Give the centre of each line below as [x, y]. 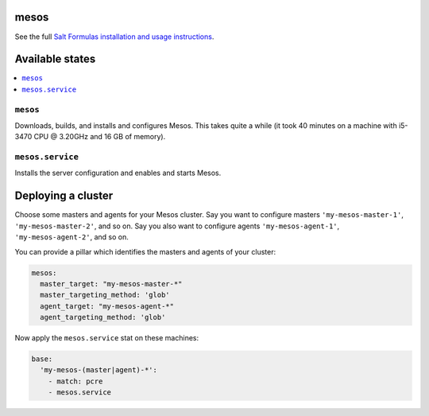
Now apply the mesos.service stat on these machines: [107, 338]
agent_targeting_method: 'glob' [103, 317]
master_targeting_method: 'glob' [105, 295]
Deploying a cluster [64, 196]
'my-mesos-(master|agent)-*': [99, 370]
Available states [55, 59]
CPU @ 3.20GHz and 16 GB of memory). [100, 137]
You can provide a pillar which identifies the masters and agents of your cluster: [145, 251]
